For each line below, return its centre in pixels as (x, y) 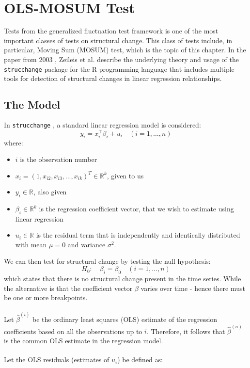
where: (14, 143)
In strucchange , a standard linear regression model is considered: (102, 124)
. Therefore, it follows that (186, 331)
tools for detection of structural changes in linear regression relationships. (113, 78)
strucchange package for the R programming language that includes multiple (119, 69)
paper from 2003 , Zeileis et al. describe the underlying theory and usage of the (121, 59)
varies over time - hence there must (193, 288)
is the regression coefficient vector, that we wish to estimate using (136, 209)
